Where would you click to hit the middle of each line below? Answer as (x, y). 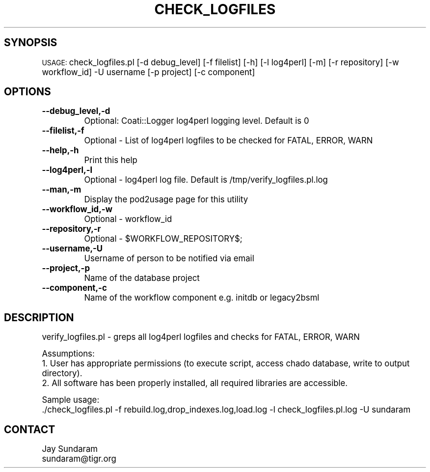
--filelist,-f (63, 131)
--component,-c (74, 288)
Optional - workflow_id (128, 219)
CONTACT (30, 429)
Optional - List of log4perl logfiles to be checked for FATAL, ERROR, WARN (228, 141)
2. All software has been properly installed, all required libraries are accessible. (195, 383)
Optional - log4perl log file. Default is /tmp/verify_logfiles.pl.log (206, 180)
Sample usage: (71, 400)
